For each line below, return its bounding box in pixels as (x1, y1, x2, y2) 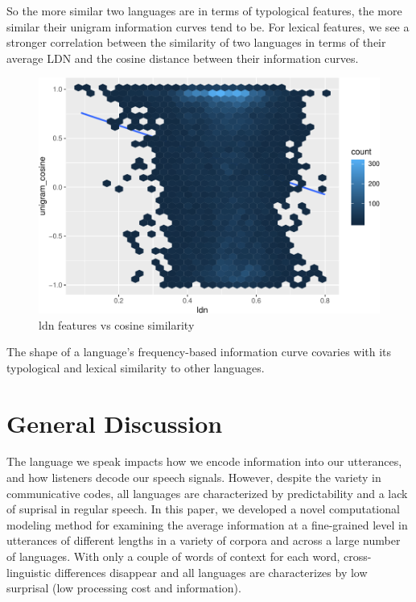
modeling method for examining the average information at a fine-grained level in (6, 516, 408, 533)
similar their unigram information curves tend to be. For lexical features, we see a (6, 18, 410, 35)
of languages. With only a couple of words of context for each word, (6, 548, 340, 564)
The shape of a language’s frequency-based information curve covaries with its (6, 343, 392, 360)
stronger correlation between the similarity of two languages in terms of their (6, 34, 386, 51)
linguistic (6, 563, 51, 580)
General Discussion (6, 406, 223, 439)
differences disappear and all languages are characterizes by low (54, 563, 368, 580)
